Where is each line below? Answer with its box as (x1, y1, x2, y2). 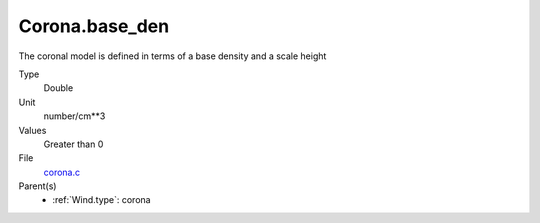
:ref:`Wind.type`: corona (52, 194, 151, 206)
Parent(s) (18, 180, 57, 192)
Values (18, 124, 47, 136)
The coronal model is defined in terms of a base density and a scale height (18, 50, 327, 62)
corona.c (43, 166, 80, 178)
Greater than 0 (43, 138, 104, 150)
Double (43, 82, 74, 94)
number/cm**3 (43, 110, 106, 122)
